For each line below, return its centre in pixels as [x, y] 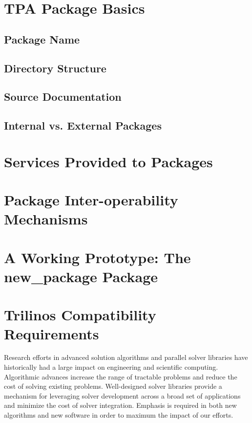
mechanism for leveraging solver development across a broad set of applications [122, 395]
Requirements [52, 334]
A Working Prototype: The [97, 257]
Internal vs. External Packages [83, 125]
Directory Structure [55, 68]
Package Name [42, 39]
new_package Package [81, 276]
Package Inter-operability [91, 200]
